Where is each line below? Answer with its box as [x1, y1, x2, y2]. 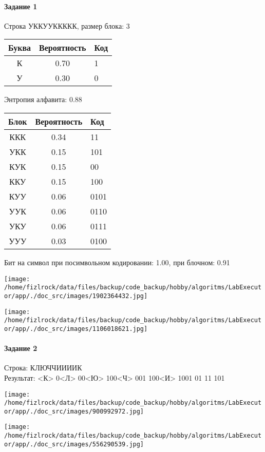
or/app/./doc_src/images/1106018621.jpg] [4, 325, 148, 332]
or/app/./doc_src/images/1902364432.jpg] [4, 292, 148, 300]
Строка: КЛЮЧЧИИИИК [4, 362, 82, 373]
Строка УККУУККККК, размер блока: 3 [4, 20, 130, 31]
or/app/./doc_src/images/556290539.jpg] [4, 440, 144, 448]
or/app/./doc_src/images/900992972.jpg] [4, 407, 144, 415]
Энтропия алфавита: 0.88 [4, 94, 82, 105]
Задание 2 [4, 343, 37, 353]
